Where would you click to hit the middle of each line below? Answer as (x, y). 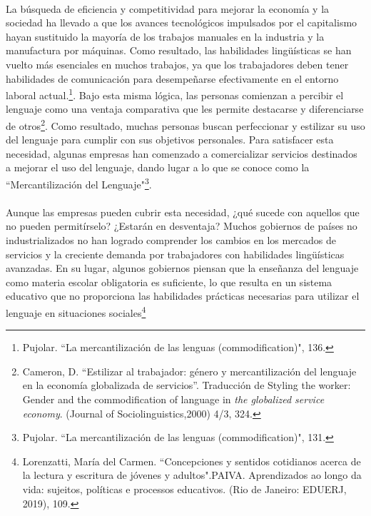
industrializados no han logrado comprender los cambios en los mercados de (171, 240)
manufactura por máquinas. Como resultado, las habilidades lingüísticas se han (179, 50)
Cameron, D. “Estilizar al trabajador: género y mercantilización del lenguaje (189, 371)
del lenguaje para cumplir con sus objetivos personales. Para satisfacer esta (170, 140)
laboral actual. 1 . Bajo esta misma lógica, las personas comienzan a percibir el (175, 94)
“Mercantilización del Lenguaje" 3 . (79, 183)
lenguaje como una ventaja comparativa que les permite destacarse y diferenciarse (185, 109)
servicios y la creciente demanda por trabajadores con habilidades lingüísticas (175, 254)
